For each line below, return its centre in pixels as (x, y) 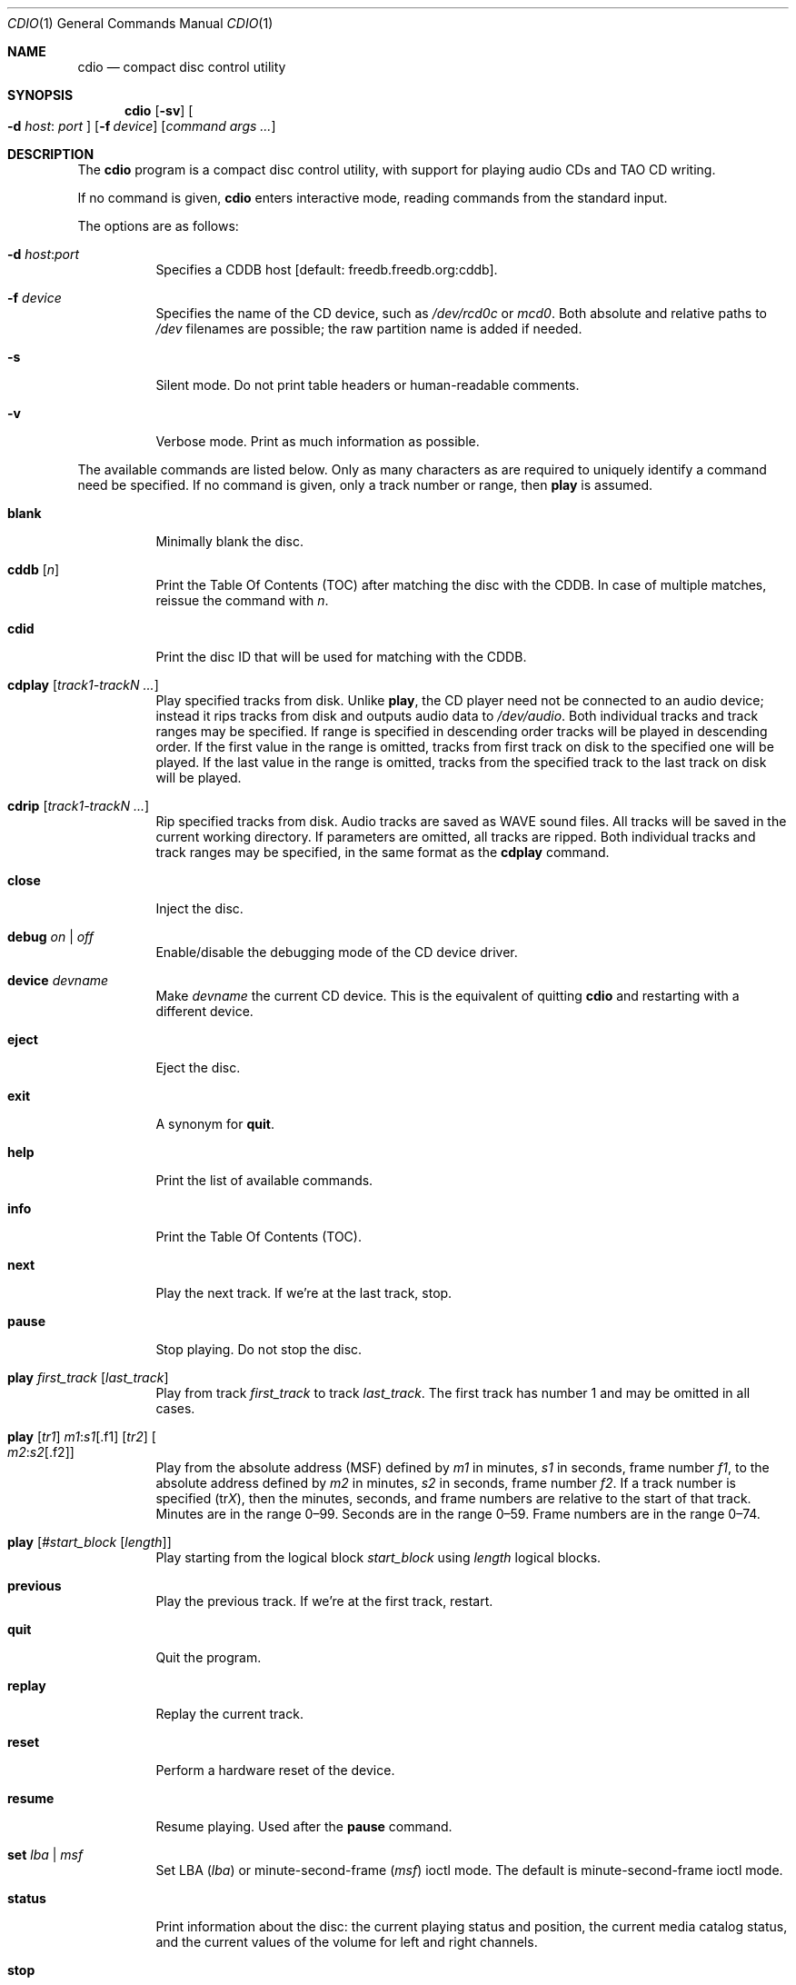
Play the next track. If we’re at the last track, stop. (304, 1293)
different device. (204, 1011)
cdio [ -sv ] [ (159, 110)
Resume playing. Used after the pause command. (304, 1826)
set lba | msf (45, 1855)
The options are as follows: (158, 226)
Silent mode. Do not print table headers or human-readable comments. (368, 385)
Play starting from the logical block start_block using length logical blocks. (378, 1557)
